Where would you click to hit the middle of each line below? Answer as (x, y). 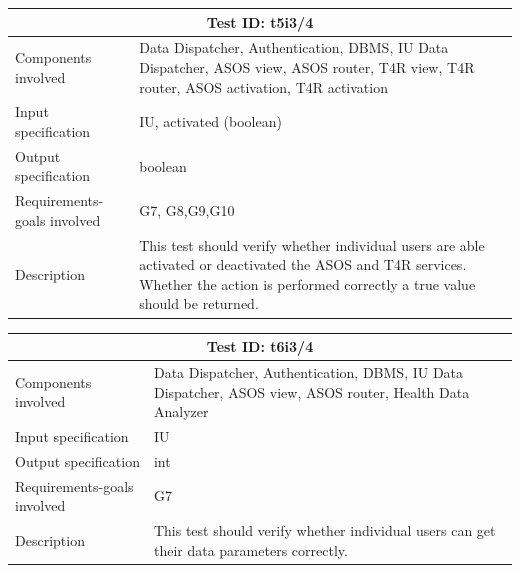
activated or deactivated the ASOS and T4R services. (303, 264)
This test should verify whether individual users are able (312, 244)
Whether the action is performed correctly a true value (307, 283)
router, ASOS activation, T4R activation (263, 86)
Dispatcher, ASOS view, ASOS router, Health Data (311, 391)
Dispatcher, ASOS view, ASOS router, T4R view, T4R (307, 66)
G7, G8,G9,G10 (187, 210)
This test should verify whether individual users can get (324, 530)
